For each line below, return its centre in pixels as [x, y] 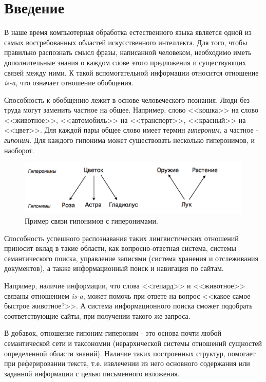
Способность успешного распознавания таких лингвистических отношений [121, 238]
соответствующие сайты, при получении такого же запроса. [97, 315]
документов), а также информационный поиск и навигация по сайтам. [114, 268]
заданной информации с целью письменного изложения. [92, 373]
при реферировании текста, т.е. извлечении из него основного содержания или [127, 363]
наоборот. [19, 150]
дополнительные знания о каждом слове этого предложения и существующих [125, 62]
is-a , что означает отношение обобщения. [69, 83]
